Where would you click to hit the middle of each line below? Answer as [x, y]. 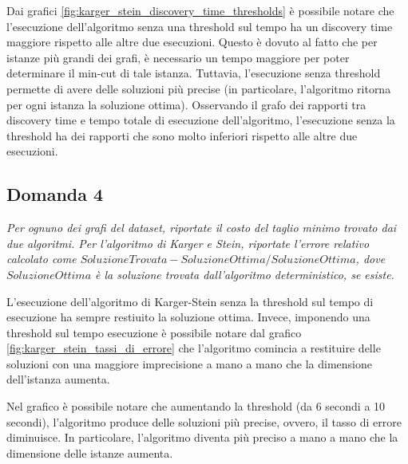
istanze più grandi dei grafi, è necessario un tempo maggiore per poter [178, 57]
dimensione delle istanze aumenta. [90, 452]
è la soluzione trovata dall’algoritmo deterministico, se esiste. [245, 274]
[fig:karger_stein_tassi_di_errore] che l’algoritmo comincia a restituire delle [194, 348]
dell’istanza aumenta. [58, 379]
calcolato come [42, 259]
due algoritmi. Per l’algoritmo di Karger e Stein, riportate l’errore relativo [188, 243]
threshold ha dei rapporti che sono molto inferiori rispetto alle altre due [182, 135]
